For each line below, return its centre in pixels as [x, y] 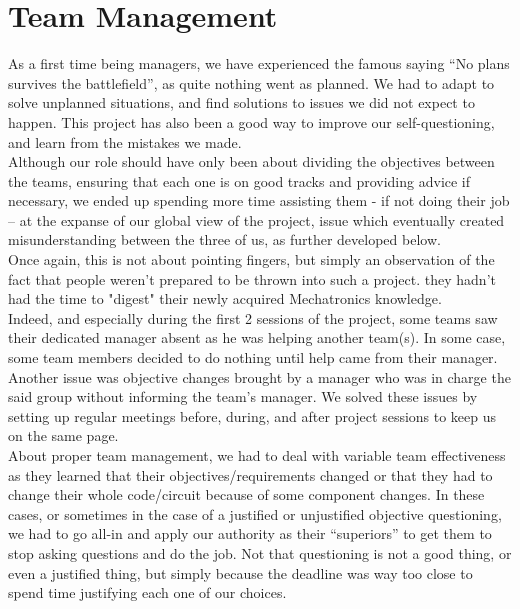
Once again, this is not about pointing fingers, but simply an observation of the [251, 259]
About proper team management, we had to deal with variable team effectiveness [257, 455]
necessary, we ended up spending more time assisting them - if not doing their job [259, 200]
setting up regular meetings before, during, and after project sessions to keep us [252, 415]
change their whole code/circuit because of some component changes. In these [246, 494]
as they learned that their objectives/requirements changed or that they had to [250, 474]
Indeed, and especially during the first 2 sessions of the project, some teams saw [253, 317]
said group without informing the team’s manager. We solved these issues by [243, 396]
